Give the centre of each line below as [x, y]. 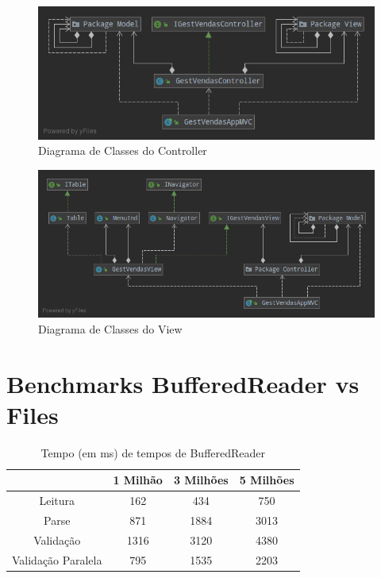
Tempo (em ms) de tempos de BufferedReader [153, 452]
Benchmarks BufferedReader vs [183, 383]
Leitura [57, 501]
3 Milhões [201, 480]
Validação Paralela [57, 559]
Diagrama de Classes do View [110, 328]
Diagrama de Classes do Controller [123, 150]
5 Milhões [267, 480]
